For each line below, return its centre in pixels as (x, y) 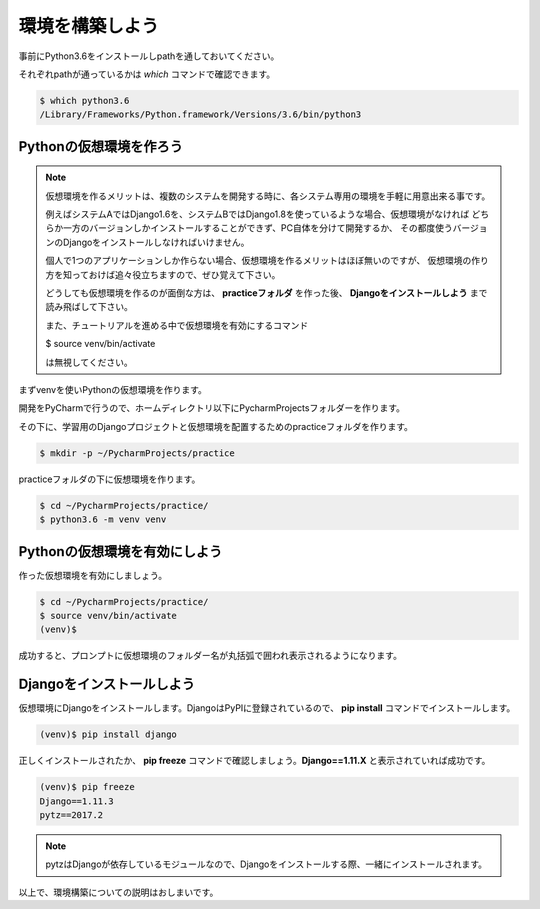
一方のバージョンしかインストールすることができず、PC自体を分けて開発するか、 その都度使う (258, 228)
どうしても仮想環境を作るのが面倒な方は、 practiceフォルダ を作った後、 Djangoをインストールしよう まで (266, 293)
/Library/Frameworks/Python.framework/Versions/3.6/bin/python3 (200, 114)
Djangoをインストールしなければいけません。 (156, 242)
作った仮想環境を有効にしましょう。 (93, 575)
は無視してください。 (89, 362)
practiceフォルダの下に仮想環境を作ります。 (109, 479)
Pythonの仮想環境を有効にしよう (120, 551)
